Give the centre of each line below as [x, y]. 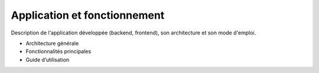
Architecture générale [52, 43]
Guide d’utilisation [48, 60]
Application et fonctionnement [88, 15]
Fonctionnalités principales [58, 51]
